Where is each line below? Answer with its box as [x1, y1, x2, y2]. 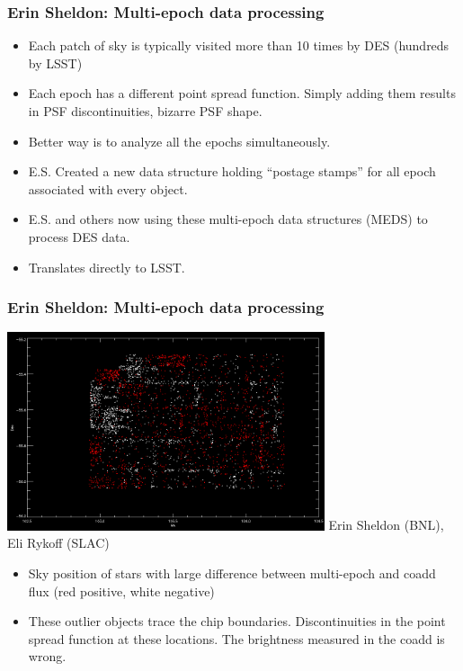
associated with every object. [28, 179, 188, 198]
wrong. [28, 647, 67, 666]
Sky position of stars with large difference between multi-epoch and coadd [28, 564, 436, 583]
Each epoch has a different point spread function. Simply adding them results [28, 84, 456, 103]
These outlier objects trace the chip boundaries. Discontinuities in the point [28, 612, 446, 631]
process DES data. [28, 227, 130, 246]
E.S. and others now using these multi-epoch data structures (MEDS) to [28, 210, 428, 228]
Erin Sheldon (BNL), [328, 515, 444, 534]
